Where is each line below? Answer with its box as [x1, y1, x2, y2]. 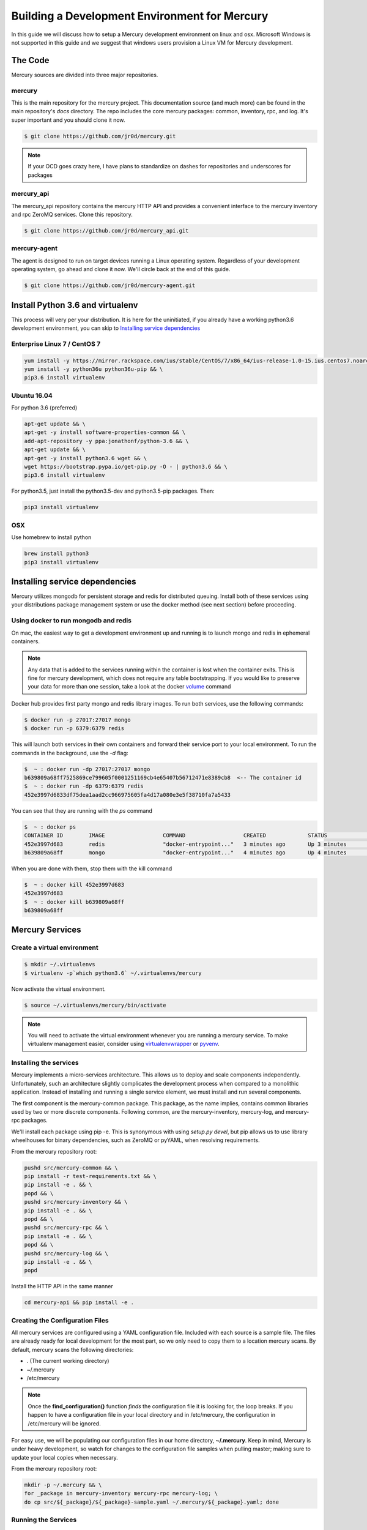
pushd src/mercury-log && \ [24, 1250, 108, 1257]
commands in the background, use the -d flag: [11, 749, 128, 756]
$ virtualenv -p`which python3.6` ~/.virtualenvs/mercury [24, 969, 202, 976]
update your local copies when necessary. [11, 1453, 119, 1461]
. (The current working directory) [26, 1357, 109, 1365]
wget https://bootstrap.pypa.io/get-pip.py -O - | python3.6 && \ [24, 463, 228, 471]
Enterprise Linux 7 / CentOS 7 [11, 340, 101, 348]
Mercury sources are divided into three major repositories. [11, 71, 158, 78]
